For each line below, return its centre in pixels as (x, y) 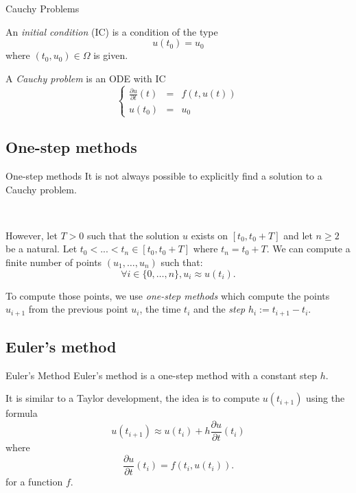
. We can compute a (308, 249)
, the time (160, 309)
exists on (210, 235)
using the (325, 398)
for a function (34, 481)
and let (298, 235)
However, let (32, 235)
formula (22, 413)
